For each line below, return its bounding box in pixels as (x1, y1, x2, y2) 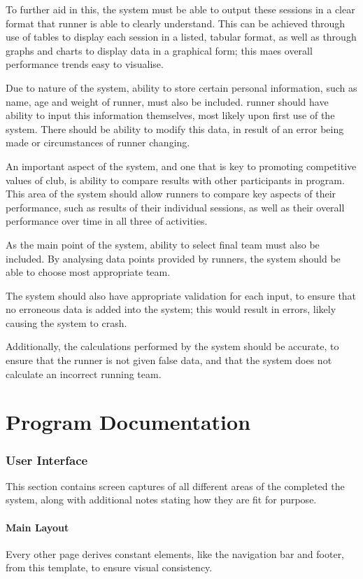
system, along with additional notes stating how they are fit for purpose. (6, 492, 317, 507)
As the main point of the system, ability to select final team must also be (6, 237, 320, 251)
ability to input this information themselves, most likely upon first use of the (6, 108, 335, 123)
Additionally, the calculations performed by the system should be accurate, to (6, 339, 339, 354)
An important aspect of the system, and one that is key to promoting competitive (6, 158, 357, 173)
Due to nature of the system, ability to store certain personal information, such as (6, 80, 357, 95)
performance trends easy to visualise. (6, 57, 164, 71)
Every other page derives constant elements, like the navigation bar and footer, (6, 546, 345, 561)
